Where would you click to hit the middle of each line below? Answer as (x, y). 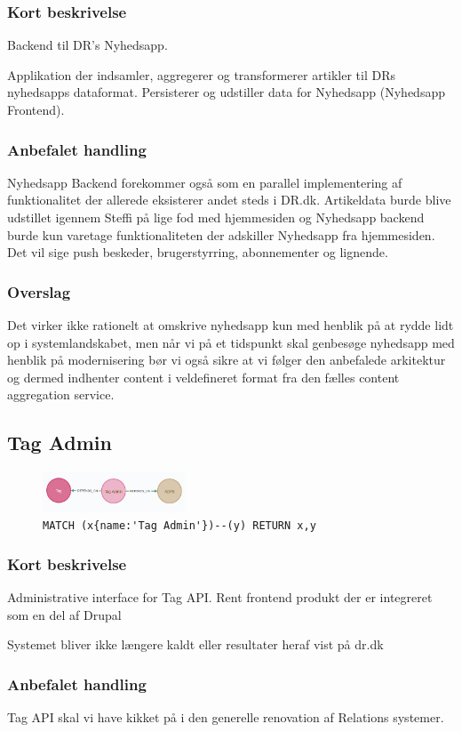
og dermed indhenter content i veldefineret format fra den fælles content (203, 377)
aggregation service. (61, 394)
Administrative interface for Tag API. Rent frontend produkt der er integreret (220, 597)
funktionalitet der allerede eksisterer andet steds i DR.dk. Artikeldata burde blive (229, 200)
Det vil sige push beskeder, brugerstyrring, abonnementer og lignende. (198, 252)
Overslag (39, 291)
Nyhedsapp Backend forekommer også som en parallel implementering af (205, 182)
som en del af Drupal (64, 614)
